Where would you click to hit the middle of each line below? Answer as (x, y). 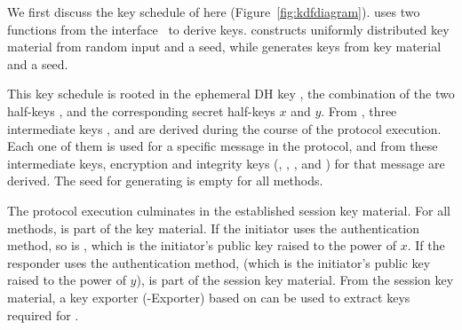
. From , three (359, 110)
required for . (43, 314)
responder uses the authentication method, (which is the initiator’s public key (219, 262)
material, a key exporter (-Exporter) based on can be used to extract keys (209, 297)
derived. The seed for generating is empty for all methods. (165, 181)
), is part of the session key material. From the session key (295, 280)
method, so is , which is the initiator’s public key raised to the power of (202, 245)
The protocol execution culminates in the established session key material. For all (229, 210)
